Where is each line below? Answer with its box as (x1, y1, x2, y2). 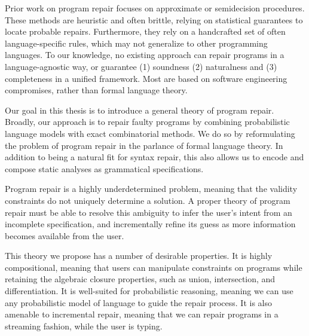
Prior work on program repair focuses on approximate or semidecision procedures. (5, 2, 305, 14)
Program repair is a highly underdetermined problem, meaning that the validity (5, 182, 298, 195)
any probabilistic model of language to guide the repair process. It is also (5, 296, 272, 308)
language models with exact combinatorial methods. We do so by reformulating (5, 127, 295, 139)
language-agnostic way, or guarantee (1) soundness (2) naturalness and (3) (5, 60, 277, 72)
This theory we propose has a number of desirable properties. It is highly (5, 249, 273, 262)
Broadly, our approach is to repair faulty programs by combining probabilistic (5, 115, 290, 128)
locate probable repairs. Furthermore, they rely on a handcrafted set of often (5, 25, 286, 38)
